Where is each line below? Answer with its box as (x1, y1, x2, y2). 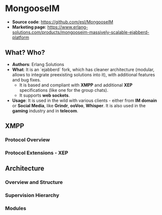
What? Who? (5, 49, 45, 57)
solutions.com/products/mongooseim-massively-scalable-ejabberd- (12, 29, 149, 35)
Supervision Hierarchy (5, 192, 59, 199)
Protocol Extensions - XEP (5, 149, 69, 156)
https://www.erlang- (47, 24, 89, 30)
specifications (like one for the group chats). (19, 87, 108, 93)
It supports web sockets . (19, 92, 70, 98)
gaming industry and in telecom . (12, 108, 78, 114)
